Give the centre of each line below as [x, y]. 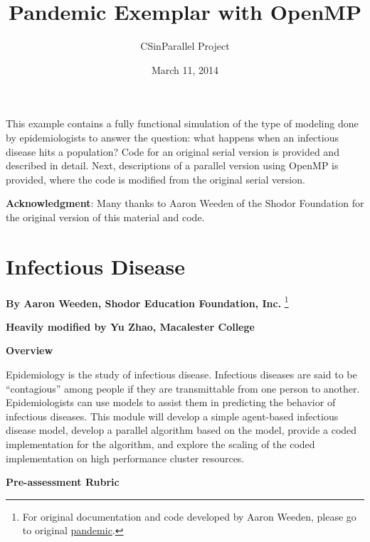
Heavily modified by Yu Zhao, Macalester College [130, 326]
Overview [30, 350]
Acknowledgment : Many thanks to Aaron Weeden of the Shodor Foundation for [185, 203]
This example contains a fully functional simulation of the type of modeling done [182, 123]
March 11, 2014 [185, 69]
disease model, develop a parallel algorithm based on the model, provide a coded [181, 430]
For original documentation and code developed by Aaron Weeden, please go [189, 516]
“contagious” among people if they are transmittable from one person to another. [183, 388]
